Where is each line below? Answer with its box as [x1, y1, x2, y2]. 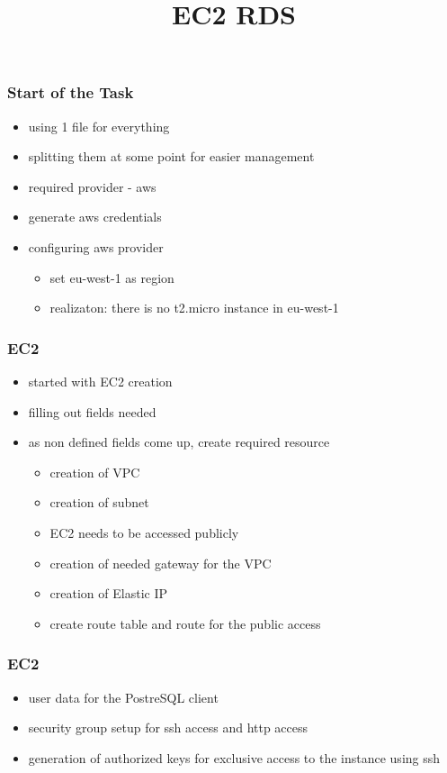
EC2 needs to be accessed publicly [49, 523, 239, 542]
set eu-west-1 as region [49, 268, 174, 286]
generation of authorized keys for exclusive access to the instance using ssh [28, 748, 441, 767]
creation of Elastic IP [49, 584, 167, 603]
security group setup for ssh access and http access [28, 718, 308, 737]
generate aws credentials [28, 207, 162, 226]
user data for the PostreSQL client [28, 687, 219, 706]
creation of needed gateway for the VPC [49, 553, 272, 572]
